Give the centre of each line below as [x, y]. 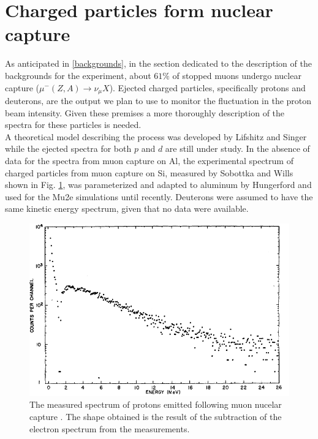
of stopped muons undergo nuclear [237, 75]
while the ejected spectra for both [68, 148]
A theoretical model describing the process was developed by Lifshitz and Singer [156, 136]
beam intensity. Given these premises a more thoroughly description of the [145, 112]
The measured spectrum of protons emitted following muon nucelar [156, 404]
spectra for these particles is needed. [73, 125]
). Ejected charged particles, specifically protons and [207, 87]
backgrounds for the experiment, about [78, 75]
